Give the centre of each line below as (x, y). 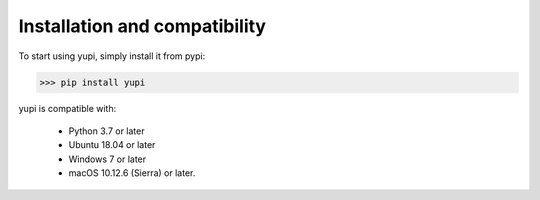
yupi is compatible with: (67, 108)
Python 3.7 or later (106, 131)
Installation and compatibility (142, 26)
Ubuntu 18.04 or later (112, 145)
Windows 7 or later (107, 159)
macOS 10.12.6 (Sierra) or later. (132, 173)
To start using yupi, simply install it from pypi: (112, 56)
